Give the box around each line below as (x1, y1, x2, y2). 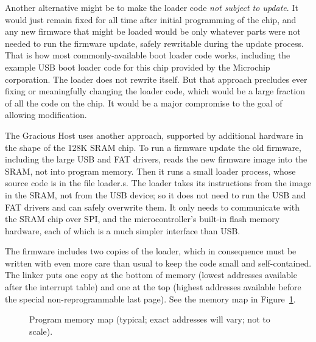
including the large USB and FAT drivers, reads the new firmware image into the (5, 153, 307, 166)
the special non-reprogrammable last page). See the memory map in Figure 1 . (5, 292, 296, 305)
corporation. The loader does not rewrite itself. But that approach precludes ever (5, 72, 307, 85)
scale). (29, 324, 53, 337)
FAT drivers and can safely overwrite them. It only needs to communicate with (5, 200, 300, 213)
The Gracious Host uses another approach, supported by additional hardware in (5, 128, 303, 141)
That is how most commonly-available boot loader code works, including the (5, 49, 290, 61)
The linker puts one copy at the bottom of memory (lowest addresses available (5, 268, 297, 281)
